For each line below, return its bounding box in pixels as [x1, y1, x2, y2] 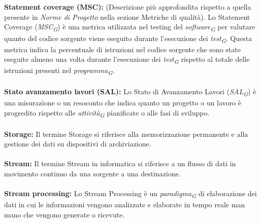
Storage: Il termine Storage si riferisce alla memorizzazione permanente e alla [4, 128, 248, 139]
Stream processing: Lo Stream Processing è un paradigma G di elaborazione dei [4, 188, 257, 200]
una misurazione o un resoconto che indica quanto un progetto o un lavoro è [4, 97, 241, 108]
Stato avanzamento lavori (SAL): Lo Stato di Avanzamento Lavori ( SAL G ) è [4, 86, 256, 98]
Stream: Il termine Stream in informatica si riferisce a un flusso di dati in [4, 158, 236, 169]
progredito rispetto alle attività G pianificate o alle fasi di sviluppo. [4, 107, 210, 119]
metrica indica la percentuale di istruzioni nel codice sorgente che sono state [4, 44, 241, 54]
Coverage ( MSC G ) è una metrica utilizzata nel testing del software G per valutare [4, 21, 255, 33]
